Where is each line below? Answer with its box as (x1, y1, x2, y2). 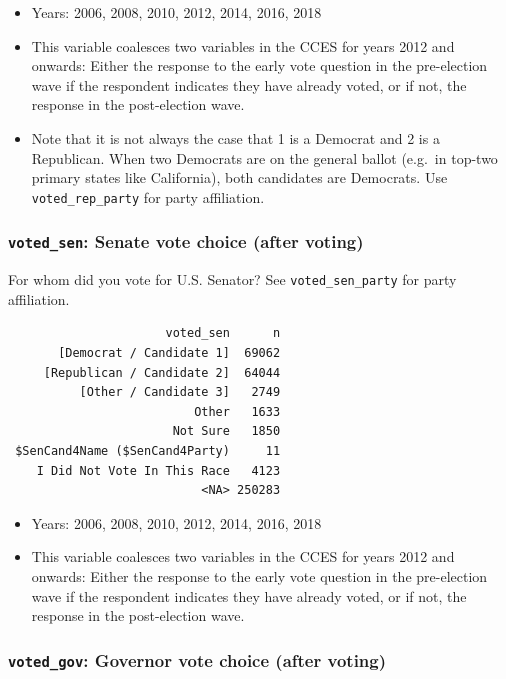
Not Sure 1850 (172, 424, 281, 439)
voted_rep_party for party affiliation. (31, 186, 265, 207)
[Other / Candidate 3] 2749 (79, 385, 281, 400)
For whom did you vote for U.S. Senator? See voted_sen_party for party (8, 269, 457, 290)
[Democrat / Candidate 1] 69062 (58, 346, 281, 361)
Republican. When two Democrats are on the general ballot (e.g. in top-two (31, 147, 498, 168)
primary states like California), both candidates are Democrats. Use (31, 167, 448, 188)
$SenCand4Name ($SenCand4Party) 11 (15, 444, 281, 458)
